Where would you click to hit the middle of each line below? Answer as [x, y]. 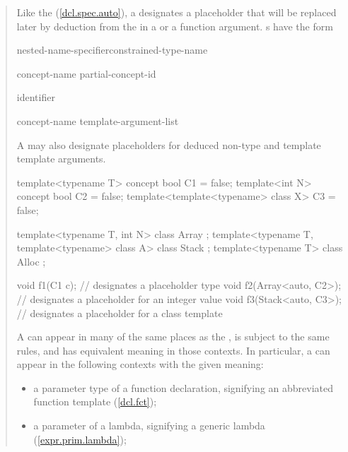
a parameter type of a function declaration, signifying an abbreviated [183, 387]
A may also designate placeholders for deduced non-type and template [169, 144]
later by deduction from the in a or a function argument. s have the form [175, 26]
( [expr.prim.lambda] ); [80, 439]
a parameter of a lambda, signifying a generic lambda [149, 426]
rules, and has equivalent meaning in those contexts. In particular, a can [173, 350]
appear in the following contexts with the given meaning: [140, 364]
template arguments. [61, 159]
